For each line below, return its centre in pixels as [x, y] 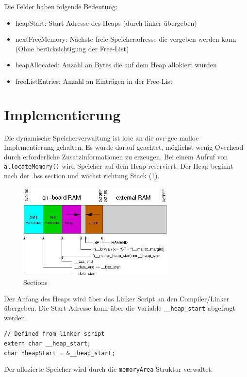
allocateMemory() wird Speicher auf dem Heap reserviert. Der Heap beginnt [119, 166]
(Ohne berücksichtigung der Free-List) [72, 48]
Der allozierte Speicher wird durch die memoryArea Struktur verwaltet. [108, 369]
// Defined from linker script [54, 334]
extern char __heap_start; [47, 343]
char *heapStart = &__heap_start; [60, 353]
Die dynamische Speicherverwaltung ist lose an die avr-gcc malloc [101, 137]
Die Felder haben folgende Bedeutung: [61, 6]
